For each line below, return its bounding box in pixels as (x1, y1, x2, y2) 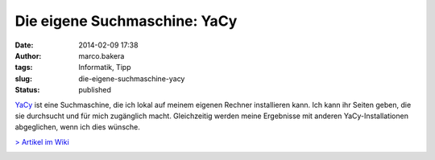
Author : (14, 51, 42, 60)
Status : (14, 85, 40, 95)
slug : (14, 73, 32, 84)
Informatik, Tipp (78, 63, 132, 72)
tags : (14, 63, 33, 72)
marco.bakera (78, 51, 125, 60)
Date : (14, 40, 34, 50)
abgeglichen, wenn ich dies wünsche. (14, 122, 141, 132)
